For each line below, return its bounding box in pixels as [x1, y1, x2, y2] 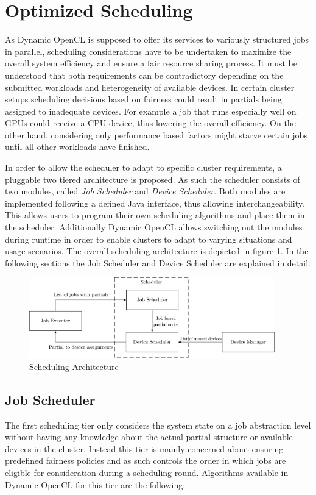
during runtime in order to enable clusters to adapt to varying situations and [5, 232, 292, 245]
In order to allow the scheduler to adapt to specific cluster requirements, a [5, 161, 282, 174]
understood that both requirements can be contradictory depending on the [5, 68, 284, 81]
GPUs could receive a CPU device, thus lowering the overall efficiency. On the [5, 116, 296, 129]
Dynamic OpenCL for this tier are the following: [5, 478, 186, 491]
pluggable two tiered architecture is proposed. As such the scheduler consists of [5, 173, 300, 185]
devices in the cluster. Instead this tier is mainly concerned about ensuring [5, 442, 284, 455]
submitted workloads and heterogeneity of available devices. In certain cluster [5, 80, 295, 93]
